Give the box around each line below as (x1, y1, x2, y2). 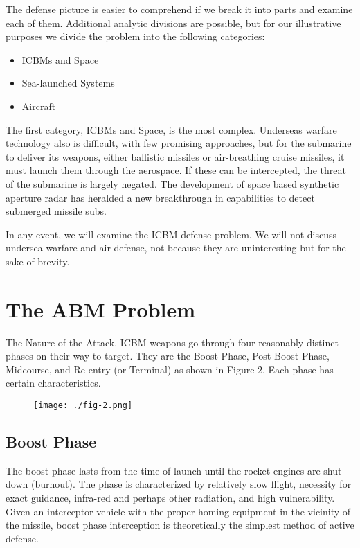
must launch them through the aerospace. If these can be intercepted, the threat (6, 163, 346, 177)
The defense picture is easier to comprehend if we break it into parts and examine (6, 2, 353, 16)
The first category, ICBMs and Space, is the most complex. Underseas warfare (6, 122, 337, 136)
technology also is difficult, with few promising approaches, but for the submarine (6, 136, 352, 150)
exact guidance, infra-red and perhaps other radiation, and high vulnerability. (6, 490, 335, 505)
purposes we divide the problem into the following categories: (6, 29, 265, 44)
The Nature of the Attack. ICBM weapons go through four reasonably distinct (6, 335, 339, 349)
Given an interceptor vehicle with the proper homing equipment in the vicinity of (6, 504, 351, 518)
